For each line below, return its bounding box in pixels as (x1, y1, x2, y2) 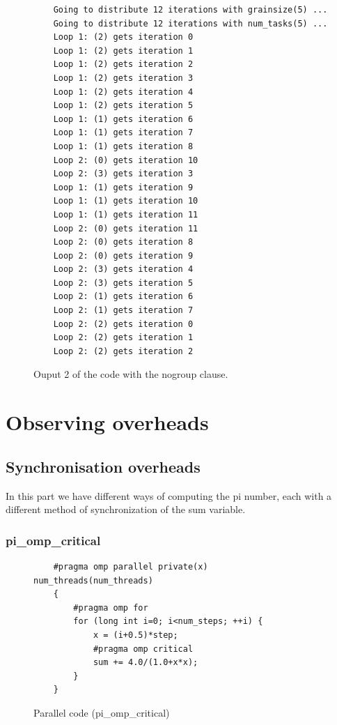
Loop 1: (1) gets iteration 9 (53, 182, 194, 192)
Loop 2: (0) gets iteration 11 (53, 223, 198, 234)
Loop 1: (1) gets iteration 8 (53, 141, 194, 151)
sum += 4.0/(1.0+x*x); (93, 657, 198, 668)
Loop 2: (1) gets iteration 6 (53, 291, 194, 302)
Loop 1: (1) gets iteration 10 (53, 196, 198, 206)
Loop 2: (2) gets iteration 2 (53, 346, 194, 356)
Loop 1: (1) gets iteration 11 (53, 209, 198, 220)
